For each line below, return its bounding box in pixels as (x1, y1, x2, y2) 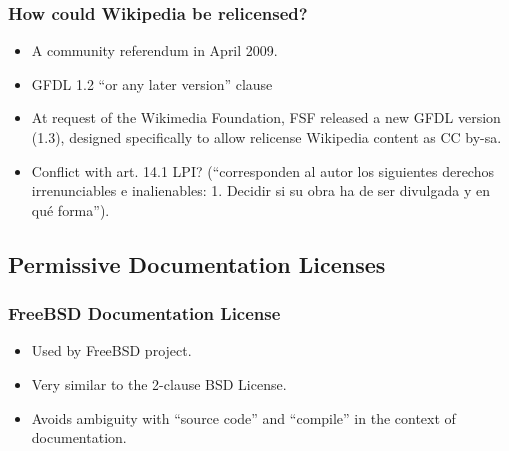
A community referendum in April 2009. (31, 40, 278, 61)
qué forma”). (31, 199, 110, 220)
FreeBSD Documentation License (8, 301, 281, 326)
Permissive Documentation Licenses (8, 248, 386, 279)
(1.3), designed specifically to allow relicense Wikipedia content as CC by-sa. (31, 127, 502, 147)
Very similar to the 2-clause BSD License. (31, 373, 287, 394)
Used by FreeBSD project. (31, 340, 192, 361)
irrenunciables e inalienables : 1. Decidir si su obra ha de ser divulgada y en (31, 180, 490, 201)
